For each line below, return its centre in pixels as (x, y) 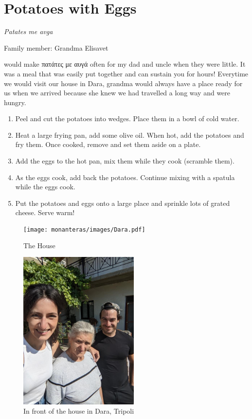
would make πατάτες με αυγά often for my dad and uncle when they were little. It (125, 64)
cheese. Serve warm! (45, 212)
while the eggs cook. (45, 187)
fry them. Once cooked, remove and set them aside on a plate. (108, 144)
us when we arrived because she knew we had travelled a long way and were (117, 93)
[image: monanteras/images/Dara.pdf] (84, 230)
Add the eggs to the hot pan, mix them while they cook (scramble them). (125, 161)
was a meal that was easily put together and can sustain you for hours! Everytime (126, 73)
